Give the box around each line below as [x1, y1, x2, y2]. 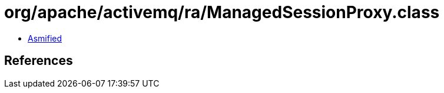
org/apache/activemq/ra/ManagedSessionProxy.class [4, 2, 440, 22]
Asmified [28, 33, 62, 43]
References [4, 53, 73, 68]
